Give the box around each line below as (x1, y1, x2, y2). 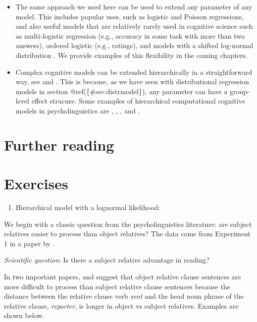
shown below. (4, 310, 45, 321)
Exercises (4, 173, 68, 194)
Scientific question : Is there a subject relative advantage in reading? (4, 255, 209, 265)
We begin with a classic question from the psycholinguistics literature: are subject (4, 218, 252, 229)
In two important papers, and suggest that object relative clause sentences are (4, 271, 241, 281)
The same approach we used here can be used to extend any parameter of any (15, 1, 253, 11)
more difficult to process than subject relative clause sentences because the (4, 281, 230, 291)
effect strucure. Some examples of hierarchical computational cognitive (31, 96, 245, 106)
